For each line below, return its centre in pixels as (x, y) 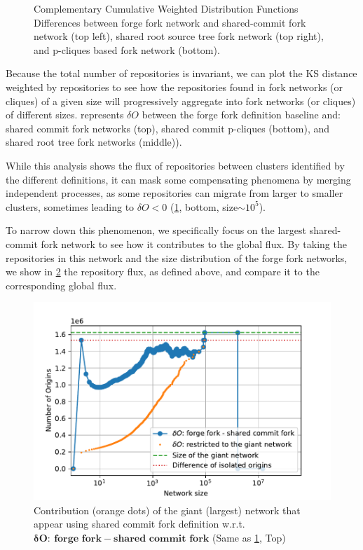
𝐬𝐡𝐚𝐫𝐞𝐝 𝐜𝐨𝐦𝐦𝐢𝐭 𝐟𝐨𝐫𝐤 (162, 538)
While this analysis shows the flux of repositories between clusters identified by (175, 165)
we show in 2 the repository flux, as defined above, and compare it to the (163, 271)
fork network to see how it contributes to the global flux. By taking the (194, 243)
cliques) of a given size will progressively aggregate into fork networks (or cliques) (181, 101)
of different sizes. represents (65, 115)
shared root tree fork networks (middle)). (94, 142)
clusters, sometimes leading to (70, 206)
